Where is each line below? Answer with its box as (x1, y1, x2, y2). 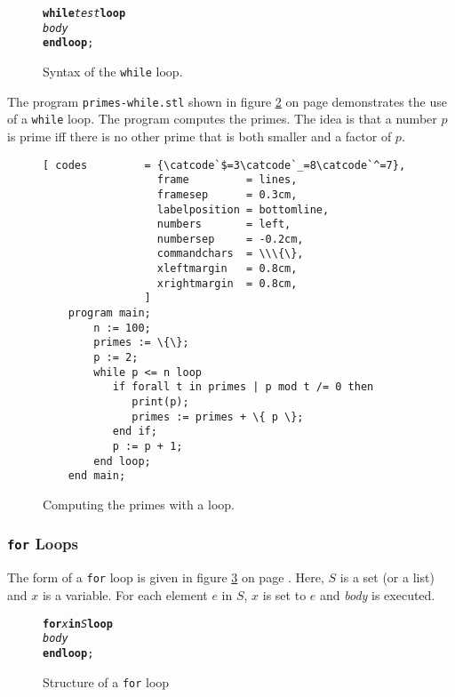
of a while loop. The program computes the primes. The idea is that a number (7, 109, 437, 128)
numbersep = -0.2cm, (156, 232, 304, 245)
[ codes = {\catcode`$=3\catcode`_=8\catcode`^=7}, (43, 158, 406, 172)
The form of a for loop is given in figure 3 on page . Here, (7, 568, 324, 587)
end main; (68, 469, 126, 483)
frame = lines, (156, 173, 298, 187)
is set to (262, 586, 307, 604)
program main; (68, 307, 151, 320)
